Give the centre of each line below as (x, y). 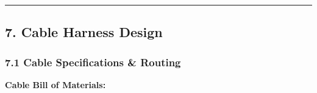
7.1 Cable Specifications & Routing (93, 62)
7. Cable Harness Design (84, 32)
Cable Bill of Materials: (55, 84)
